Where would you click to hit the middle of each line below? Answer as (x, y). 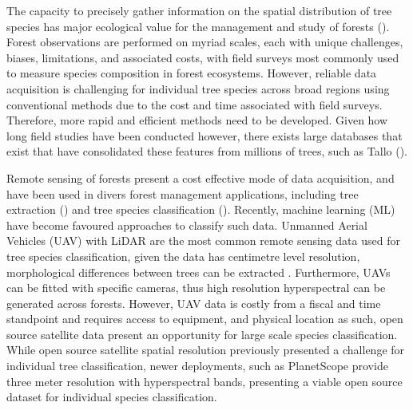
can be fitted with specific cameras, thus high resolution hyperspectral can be (196, 288)
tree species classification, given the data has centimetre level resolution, (183, 256)
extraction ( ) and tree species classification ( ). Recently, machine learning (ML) (201, 209)
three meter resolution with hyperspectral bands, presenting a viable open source (205, 381)
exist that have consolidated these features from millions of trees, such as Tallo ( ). (207, 151)
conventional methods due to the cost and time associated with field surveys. (195, 104)
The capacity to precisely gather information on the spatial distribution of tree (199, 10)
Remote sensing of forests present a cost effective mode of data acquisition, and (201, 177)
